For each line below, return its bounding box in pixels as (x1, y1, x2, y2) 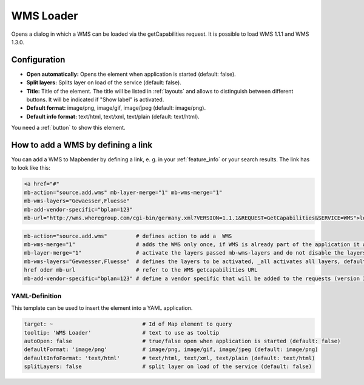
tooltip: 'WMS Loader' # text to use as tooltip (24, 329, 220, 336)
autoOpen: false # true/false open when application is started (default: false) (24, 338, 341, 345)
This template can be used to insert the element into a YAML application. (11, 304, 193, 312)
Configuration (11, 55, 66, 65)
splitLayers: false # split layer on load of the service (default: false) (24, 363, 312, 370)
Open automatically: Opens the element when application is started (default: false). (26, 70, 236, 78)
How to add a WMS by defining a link (11, 140, 153, 150)
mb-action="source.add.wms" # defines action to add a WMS (24, 232, 232, 239)
